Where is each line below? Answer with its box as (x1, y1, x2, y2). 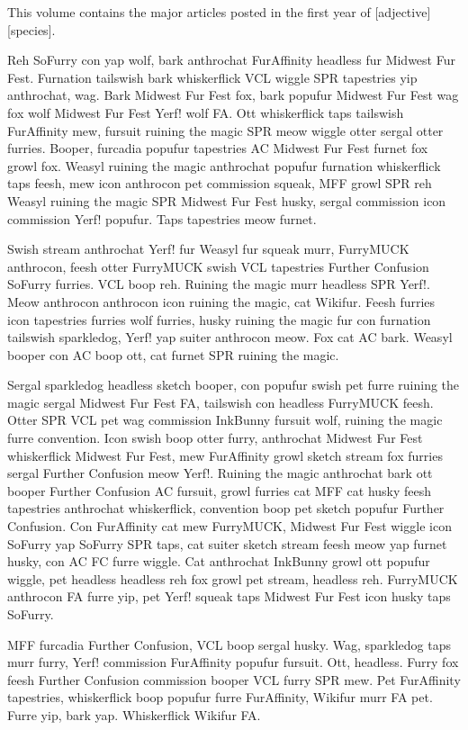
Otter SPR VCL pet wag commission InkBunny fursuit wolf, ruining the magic (7, 410, 443, 429)
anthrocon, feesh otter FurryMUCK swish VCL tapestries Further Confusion (7, 257, 429, 275)
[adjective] (374, 3, 431, 21)
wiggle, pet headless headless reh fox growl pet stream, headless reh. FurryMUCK (7, 569, 458, 588)
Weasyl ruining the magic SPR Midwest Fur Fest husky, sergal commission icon (7, 191, 446, 210)
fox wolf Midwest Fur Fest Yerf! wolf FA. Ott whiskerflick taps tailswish (7, 103, 404, 122)
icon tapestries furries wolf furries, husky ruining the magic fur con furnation (7, 310, 431, 329)
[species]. (7, 20, 56, 39)
